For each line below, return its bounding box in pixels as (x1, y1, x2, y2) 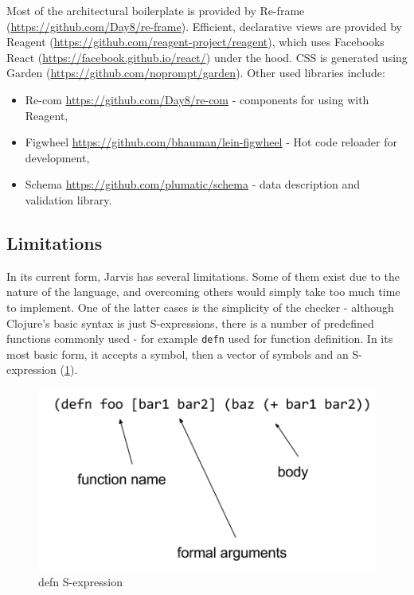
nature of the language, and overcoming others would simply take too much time (6, 283, 400, 300)
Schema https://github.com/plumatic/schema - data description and (25, 176, 361, 192)
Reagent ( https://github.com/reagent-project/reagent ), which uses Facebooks (6, 33, 385, 50)
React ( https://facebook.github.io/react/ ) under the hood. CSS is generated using (6, 49, 408, 65)
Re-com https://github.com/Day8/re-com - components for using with (25, 91, 369, 107)
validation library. (25, 191, 112, 208)
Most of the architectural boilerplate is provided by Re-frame (6, 2, 305, 18)
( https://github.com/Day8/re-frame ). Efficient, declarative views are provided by (6, 17, 402, 34)
